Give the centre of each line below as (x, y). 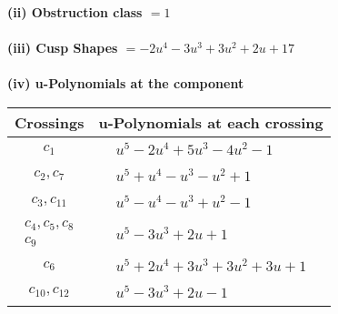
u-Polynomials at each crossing (211, 122)
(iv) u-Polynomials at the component (126, 83)
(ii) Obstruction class (75, 12)
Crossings (50, 122)
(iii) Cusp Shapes (63, 48)
